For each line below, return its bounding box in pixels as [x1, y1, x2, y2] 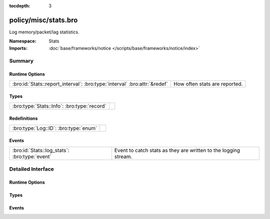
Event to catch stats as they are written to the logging [114, 147, 240, 154]
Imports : [9, 45, 27, 51]
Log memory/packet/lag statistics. [9, 29, 79, 35]
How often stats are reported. [173, 80, 243, 87]
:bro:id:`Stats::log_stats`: [12, 147, 69, 154]
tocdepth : [9, 3, 30, 8]
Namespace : [9, 38, 37, 44]
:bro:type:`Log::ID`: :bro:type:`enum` [12, 125, 97, 132]
